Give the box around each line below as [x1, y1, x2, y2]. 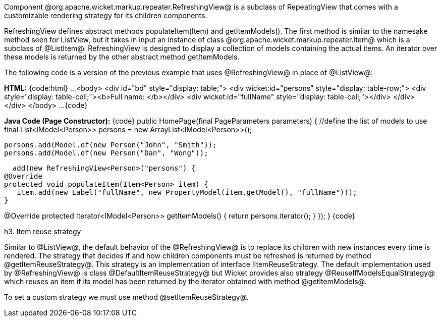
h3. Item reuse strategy [4, 227, 81, 236]
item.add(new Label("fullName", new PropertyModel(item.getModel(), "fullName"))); [17, 188, 357, 196]
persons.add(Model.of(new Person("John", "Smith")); [4, 141, 217, 149]
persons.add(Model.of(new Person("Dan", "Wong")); [4, 149, 208, 157]
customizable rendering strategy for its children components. [4, 11, 207, 20]
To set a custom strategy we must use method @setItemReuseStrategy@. [4, 293, 249, 301]
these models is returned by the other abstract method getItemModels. [4, 52, 240, 61]
